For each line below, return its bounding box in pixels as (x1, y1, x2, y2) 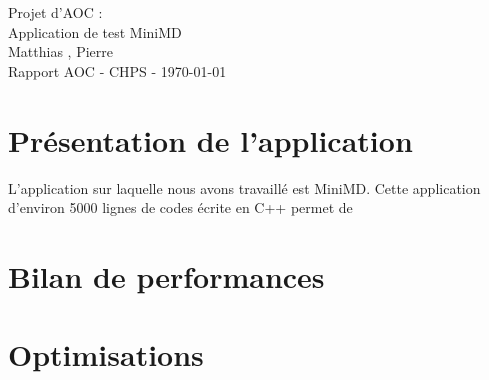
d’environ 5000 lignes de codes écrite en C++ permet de (8, 197, 353, 218)
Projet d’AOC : (8, 2, 103, 22)
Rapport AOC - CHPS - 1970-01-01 (8, 60, 227, 81)
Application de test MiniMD (8, 21, 182, 42)
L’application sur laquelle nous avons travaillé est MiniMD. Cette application (8, 177, 481, 198)
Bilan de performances (8, 255, 325, 296)
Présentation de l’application (8, 119, 413, 160)
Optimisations (8, 334, 204, 375)
